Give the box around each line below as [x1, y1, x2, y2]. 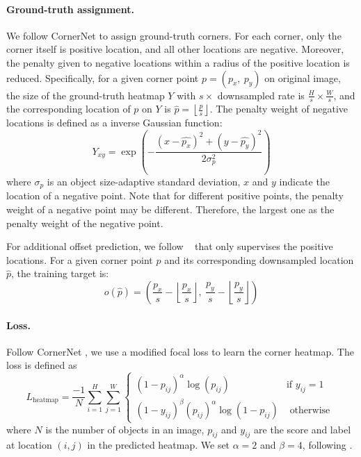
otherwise [289, 406, 330, 416]
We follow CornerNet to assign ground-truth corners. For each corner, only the [6, 28, 342, 42]
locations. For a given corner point [6, 252, 153, 267]
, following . [302, 438, 353, 452]
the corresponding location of [6, 101, 131, 116]
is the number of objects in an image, [45, 422, 204, 436]
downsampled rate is [217, 88, 305, 102]
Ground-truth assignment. [6, 1, 134, 16]
